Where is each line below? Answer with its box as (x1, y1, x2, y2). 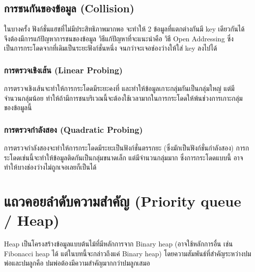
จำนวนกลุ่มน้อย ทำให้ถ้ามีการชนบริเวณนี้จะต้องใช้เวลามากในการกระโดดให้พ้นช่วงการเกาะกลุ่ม (4, 92, 243, 103)
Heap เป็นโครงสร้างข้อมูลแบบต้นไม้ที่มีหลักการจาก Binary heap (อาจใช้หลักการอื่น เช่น (4, 239, 233, 249)
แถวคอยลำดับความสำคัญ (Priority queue (4, 191, 241, 211)
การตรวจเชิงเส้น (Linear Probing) (4, 63, 123, 76)
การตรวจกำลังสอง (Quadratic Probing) (4, 123, 143, 135)
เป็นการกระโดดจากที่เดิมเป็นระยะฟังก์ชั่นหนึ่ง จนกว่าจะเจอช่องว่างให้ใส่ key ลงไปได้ (4, 43, 217, 53)
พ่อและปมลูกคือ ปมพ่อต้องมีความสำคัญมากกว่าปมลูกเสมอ (4, 258, 150, 268)
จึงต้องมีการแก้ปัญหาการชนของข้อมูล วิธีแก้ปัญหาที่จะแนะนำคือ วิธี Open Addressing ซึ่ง (4, 33, 234, 43)
